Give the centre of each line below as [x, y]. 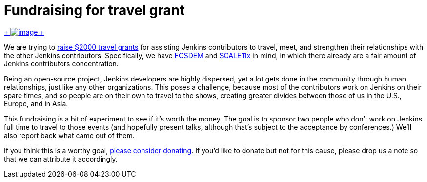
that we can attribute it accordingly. [61, 159]
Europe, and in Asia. [36, 103]
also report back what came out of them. [69, 135]
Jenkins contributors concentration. [61, 63]
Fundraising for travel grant [94, 10]
